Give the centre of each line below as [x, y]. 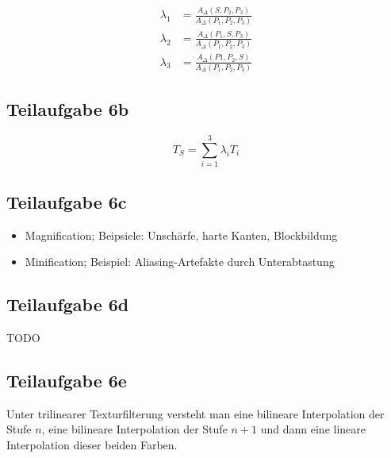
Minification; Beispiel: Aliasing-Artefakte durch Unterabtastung [180, 262]
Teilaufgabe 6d [68, 304]
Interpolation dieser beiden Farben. [92, 444]
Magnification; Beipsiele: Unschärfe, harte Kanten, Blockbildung [181, 235]
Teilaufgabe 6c [67, 201]
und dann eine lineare [313, 429]
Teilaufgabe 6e [67, 380]
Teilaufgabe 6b [68, 109]
